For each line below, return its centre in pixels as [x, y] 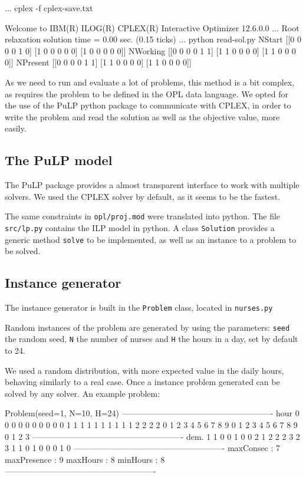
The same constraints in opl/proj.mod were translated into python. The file [143, 216]
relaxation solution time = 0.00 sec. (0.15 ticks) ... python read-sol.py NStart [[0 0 [153, 39]
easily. [16, 128]
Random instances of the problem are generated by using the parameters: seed [147, 327]
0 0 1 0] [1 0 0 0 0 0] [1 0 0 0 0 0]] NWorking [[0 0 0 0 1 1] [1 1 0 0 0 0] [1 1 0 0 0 [150, 50]
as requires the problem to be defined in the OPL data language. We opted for [147, 93]
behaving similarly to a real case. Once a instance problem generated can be [142, 382]
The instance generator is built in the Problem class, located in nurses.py [139, 307]
